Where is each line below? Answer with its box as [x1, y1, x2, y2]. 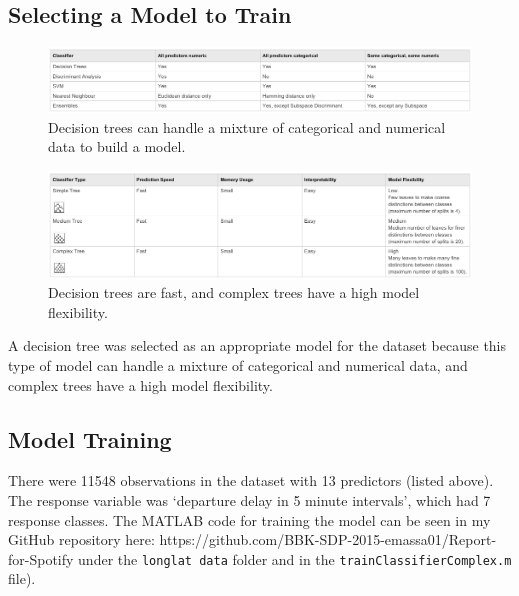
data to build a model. [48, 136, 186, 157]
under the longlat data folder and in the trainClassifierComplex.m [78, 548, 512, 569]
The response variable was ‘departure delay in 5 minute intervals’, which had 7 [8, 490, 491, 510]
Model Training [8, 423, 172, 454]
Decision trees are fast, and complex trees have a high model [48, 282, 420, 303]
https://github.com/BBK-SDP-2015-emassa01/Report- [159, 529, 497, 550]
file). [8, 568, 36, 589]
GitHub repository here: [8, 529, 155, 550]
